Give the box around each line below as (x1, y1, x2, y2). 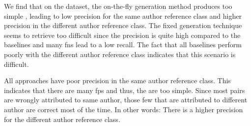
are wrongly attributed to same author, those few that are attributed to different (4, 94, 248, 105)
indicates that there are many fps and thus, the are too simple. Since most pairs (4, 85, 245, 95)
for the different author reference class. (4, 114, 120, 124)
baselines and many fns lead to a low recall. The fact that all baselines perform (4, 39, 242, 50)
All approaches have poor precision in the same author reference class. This (4, 75, 231, 86)
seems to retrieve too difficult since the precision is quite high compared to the (4, 30, 241, 40)
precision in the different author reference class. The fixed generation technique (4, 20, 242, 31)
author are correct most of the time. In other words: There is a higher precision (4, 104, 243, 114)
